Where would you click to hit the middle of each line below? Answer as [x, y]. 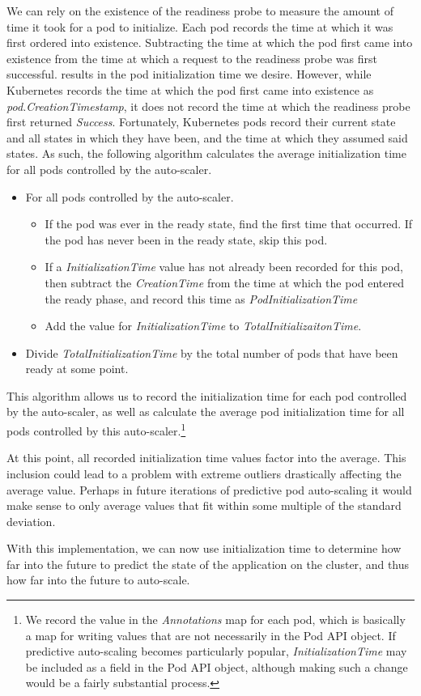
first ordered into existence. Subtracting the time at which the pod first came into [210, 42]
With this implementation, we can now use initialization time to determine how [204, 548]
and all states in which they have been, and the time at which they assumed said [207, 137]
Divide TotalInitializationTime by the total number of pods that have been [212, 352]
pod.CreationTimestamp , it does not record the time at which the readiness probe [208, 106]
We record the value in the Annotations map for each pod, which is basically [215, 620]
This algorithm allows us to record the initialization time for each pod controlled [207, 395]
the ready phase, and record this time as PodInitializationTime [201, 298]
